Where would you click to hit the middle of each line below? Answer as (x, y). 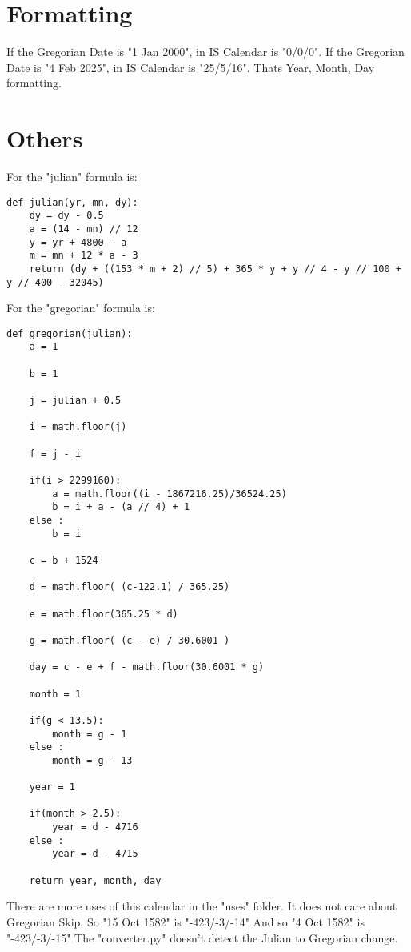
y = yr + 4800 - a (78, 242)
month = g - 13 (92, 760)
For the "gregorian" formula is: (81, 308)
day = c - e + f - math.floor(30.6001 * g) (147, 667)
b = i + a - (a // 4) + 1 (121, 507)
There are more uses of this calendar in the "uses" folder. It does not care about (202, 906)
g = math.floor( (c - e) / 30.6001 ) (130, 640)
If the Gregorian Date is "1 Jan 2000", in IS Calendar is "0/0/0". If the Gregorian (205, 52)
